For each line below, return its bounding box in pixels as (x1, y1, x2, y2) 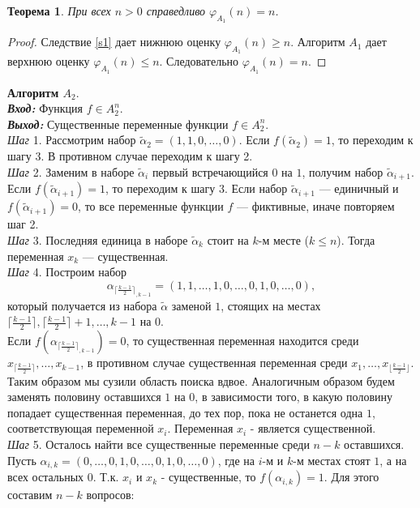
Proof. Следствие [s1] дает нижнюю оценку (7, 33, 221, 50)
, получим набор (302, 163, 384, 180)
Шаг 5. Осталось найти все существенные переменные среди (7, 436, 310, 453)
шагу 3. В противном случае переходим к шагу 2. (7, 147, 253, 164)
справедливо (146, 2, 206, 19)
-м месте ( (258, 232, 309, 249)
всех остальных (7, 468, 84, 485)
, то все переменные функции (78, 198, 224, 215)
